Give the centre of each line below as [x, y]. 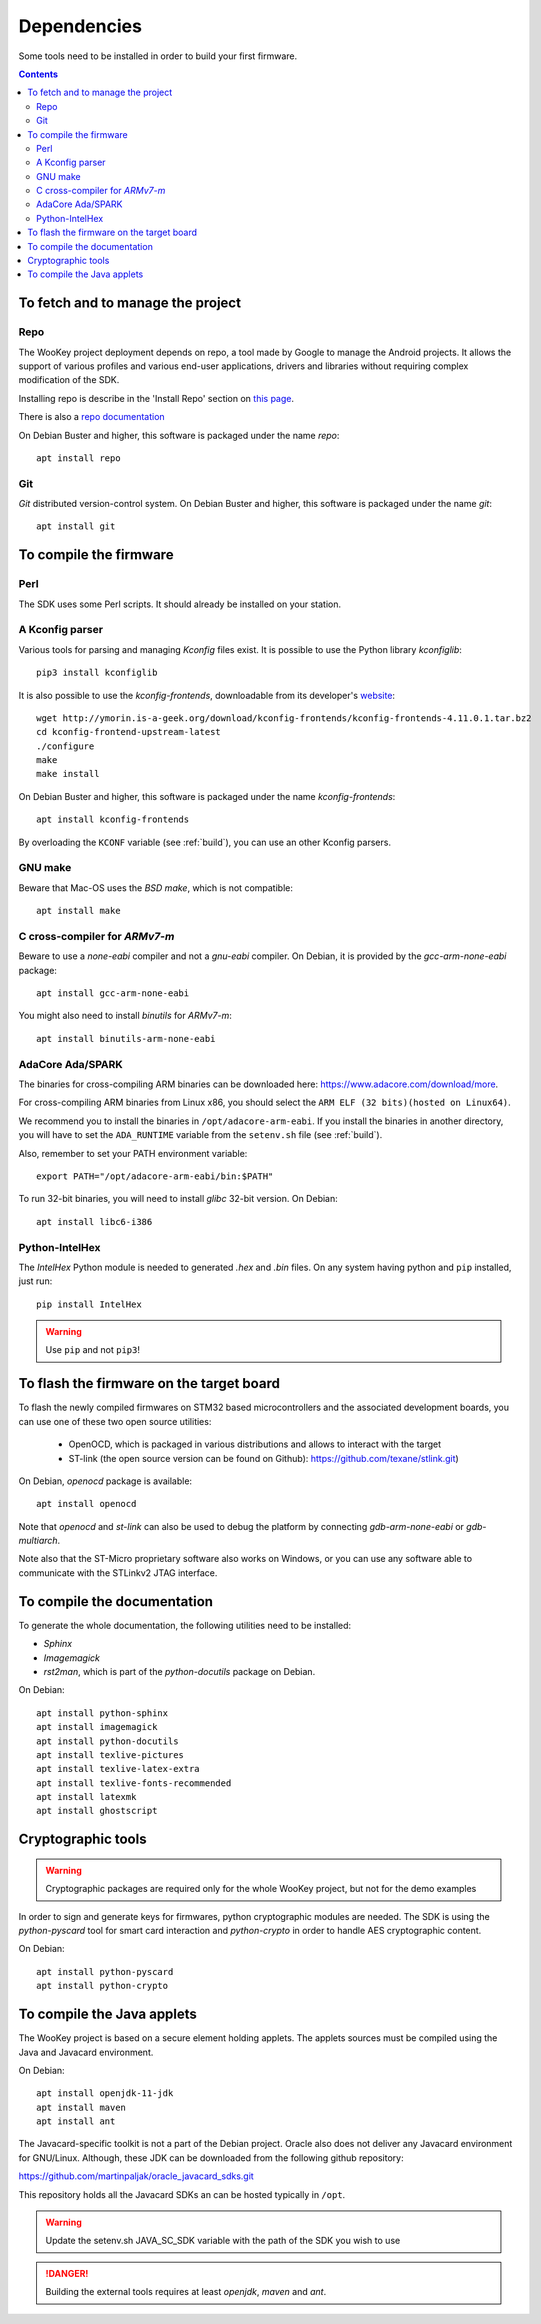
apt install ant [76, 2121]
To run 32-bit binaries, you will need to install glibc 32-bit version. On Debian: [178, 1199]
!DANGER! [67, 2273]
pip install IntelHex [89, 1304]
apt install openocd [86, 1504]
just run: [35, 1281]
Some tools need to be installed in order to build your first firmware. [158, 56]
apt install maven [81, 2107]
